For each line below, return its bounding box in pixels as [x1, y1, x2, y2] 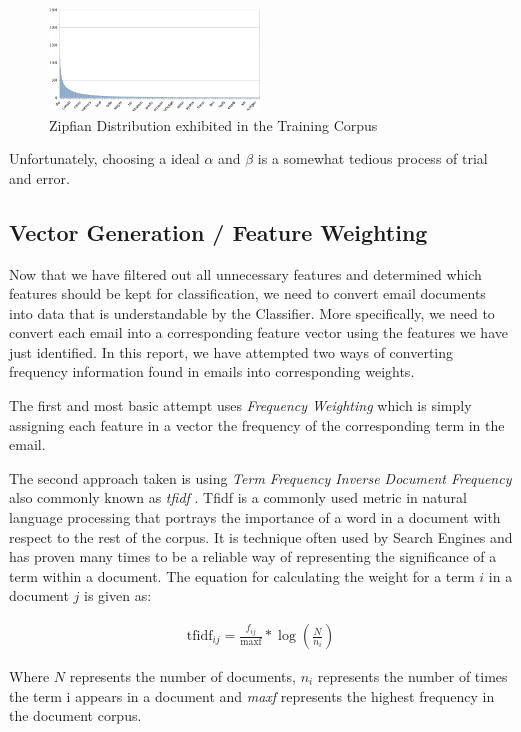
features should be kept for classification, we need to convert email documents [9, 283, 486, 304]
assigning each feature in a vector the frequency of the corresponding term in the [9, 414, 505, 435]
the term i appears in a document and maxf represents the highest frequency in [9, 685, 495, 706]
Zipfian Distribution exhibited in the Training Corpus [49, 114, 378, 135]
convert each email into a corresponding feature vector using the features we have [9, 322, 508, 343]
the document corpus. [9, 705, 142, 726]
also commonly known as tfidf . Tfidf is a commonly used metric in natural [9, 487, 467, 508]
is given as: [84, 585, 152, 606]
